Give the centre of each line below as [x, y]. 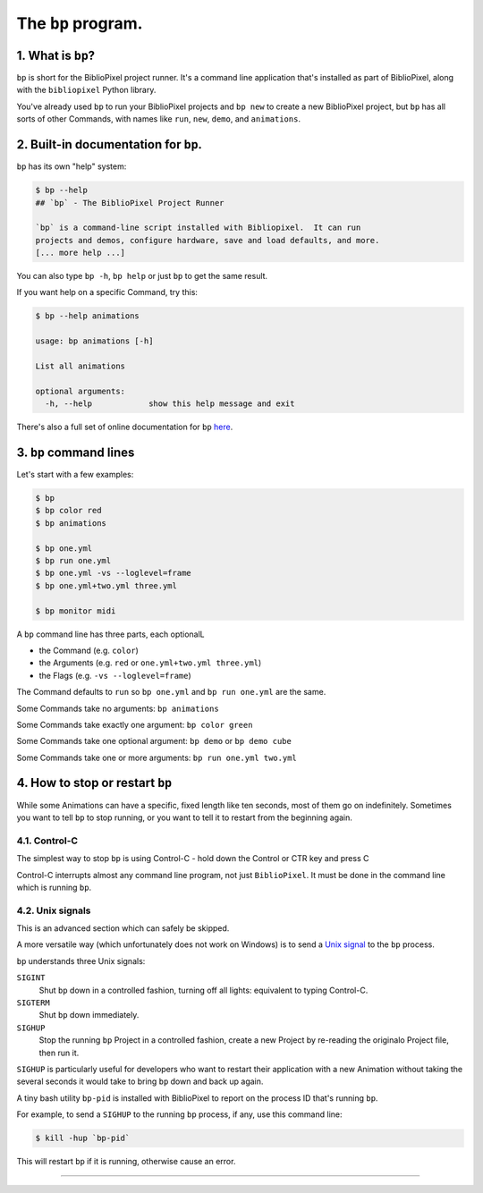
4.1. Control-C [47, 841]
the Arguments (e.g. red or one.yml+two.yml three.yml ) [150, 663]
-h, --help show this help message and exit [170, 404]
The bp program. [80, 23]
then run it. [59, 1053]
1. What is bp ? [56, 55]
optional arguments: [80, 391]
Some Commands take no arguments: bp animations [118, 708]
